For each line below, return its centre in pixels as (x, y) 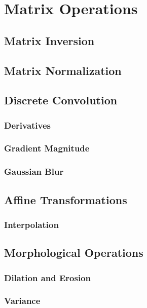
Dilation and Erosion (48, 277)
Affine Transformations (66, 199)
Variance (22, 301)
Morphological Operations (74, 253)
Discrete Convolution (61, 100)
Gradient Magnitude (47, 148)
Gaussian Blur (34, 171)
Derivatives (28, 125)
